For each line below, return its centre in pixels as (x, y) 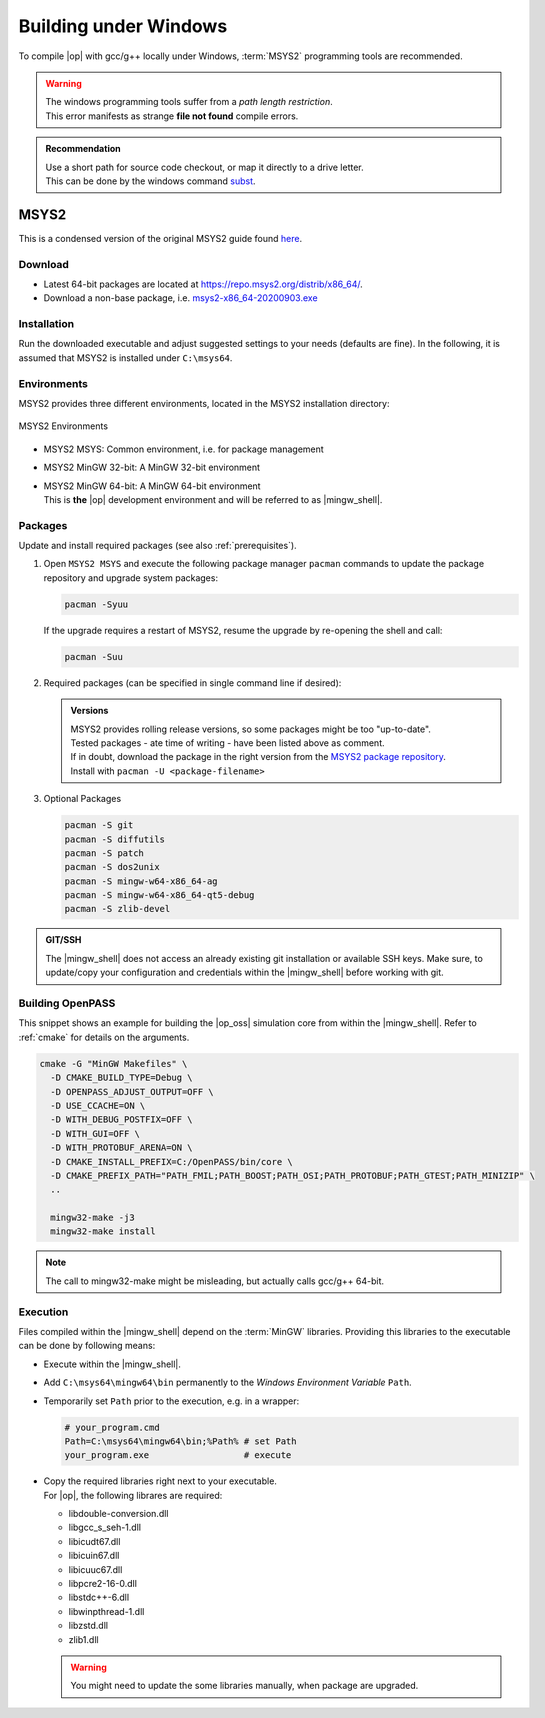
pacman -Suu (94, 656)
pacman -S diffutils (114, 839)
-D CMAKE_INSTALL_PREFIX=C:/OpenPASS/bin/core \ (172, 1161)
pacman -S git (99, 825)
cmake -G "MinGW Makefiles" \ (113, 1063)
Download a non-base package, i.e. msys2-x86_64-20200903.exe (181, 298)
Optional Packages (82, 799)
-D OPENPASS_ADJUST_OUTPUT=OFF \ (132, 1091)
